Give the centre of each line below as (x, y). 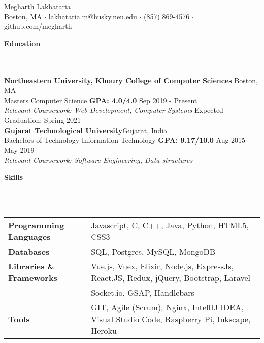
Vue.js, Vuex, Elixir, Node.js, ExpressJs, (162, 266)
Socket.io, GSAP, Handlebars (143, 292)
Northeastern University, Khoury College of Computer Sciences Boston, (131, 80)
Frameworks (33, 277)
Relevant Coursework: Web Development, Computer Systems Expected (114, 110)
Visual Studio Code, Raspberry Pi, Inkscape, (171, 319)
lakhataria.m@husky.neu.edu (93, 16)
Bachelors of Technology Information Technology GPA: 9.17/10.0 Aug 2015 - (127, 140)
